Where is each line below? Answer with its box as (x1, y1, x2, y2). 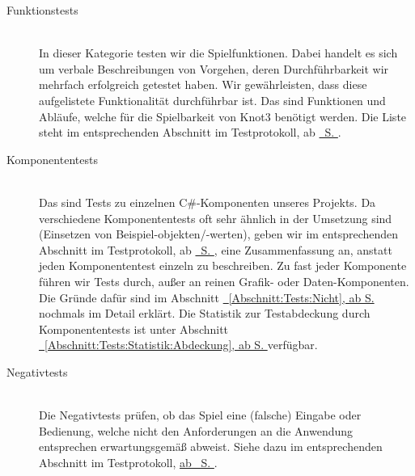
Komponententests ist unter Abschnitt (39, 320, 229, 337)
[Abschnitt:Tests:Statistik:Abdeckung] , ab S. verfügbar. (44, 336, 318, 353)
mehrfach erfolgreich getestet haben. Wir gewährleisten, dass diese (39, 76, 367, 93)
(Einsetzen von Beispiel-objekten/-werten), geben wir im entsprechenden (39, 225, 399, 242)
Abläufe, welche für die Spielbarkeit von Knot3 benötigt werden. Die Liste (39, 107, 407, 124)
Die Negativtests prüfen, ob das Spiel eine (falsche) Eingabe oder (39, 406, 362, 423)
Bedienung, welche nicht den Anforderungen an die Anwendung (39, 422, 354, 439)
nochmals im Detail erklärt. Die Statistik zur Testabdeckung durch (39, 305, 371, 322)
